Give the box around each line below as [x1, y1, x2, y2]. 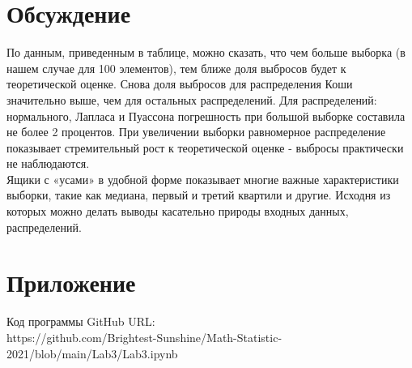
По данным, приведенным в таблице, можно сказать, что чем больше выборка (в [6, 44, 406, 61]
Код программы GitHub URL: [6, 313, 155, 330]
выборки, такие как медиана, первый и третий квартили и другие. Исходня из [6, 186, 391, 203]
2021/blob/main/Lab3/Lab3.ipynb [6, 344, 178, 362]
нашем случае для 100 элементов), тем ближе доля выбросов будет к [6, 59, 346, 76]
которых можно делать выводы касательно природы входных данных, [6, 203, 349, 220]
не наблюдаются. [6, 155, 90, 172]
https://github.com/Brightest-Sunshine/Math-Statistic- [6, 328, 282, 345]
